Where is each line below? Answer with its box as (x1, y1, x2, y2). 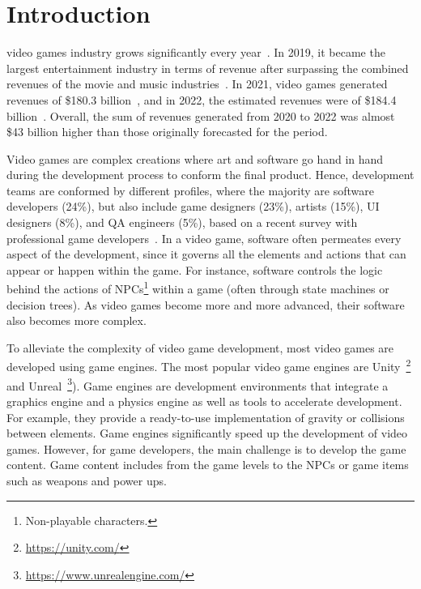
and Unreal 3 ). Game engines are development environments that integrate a (6, 374, 389, 394)
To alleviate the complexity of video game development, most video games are (6, 339, 394, 356)
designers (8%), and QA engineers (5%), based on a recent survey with (6, 214, 358, 231)
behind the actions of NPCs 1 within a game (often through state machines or (6, 278, 389, 297)
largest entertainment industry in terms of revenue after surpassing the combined (6, 59, 409, 76)
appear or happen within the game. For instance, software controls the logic (6, 261, 383, 278)
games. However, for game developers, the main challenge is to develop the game (6, 440, 406, 457)
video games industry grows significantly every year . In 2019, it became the (6, 44, 385, 61)
